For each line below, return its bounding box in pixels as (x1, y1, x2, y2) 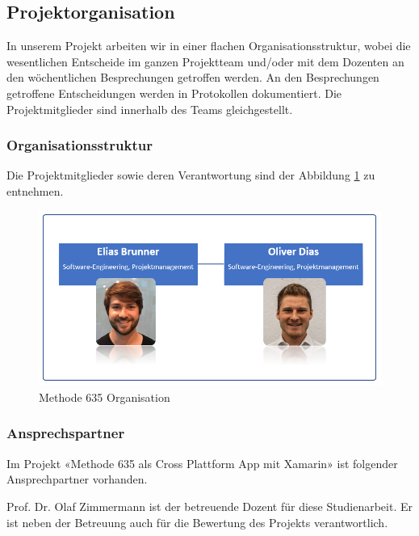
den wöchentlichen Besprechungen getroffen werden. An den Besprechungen (6, 69, 379, 86)
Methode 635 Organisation (39, 388, 170, 405)
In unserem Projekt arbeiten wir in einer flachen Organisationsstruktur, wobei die (6, 37, 411, 54)
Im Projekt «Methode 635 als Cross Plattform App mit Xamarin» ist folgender (6, 454, 398, 471)
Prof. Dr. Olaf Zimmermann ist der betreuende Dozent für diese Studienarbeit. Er (6, 497, 413, 514)
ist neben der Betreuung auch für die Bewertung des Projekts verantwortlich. (6, 513, 388, 530)
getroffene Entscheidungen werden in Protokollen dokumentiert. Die (6, 84, 342, 101)
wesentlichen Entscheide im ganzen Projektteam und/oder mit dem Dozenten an (6, 53, 404, 70)
